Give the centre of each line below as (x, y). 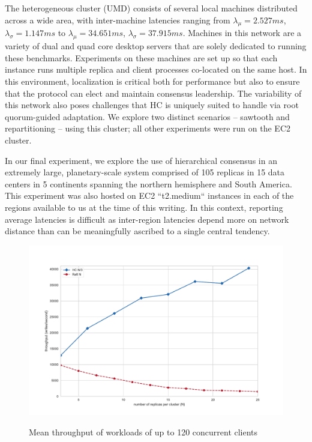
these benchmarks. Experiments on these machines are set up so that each (141, 57)
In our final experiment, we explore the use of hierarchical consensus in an (141, 160)
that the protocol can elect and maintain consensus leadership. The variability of (153, 93)
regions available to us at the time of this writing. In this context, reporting (144, 207)
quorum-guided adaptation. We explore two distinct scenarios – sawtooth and (147, 116)
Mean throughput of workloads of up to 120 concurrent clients (143, 431)
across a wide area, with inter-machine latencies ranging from (118, 20)
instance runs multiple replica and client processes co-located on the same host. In (156, 69)
